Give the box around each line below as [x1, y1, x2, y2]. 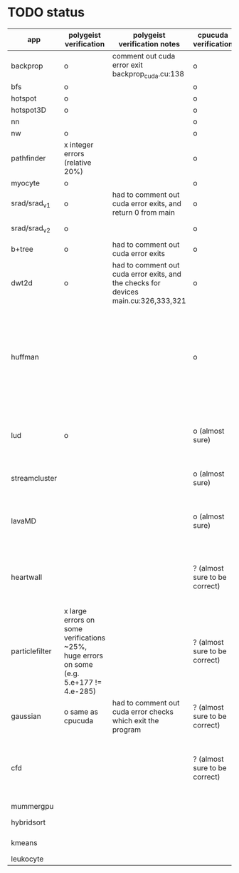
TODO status [7, 4, 85, 21]
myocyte [11, 178, 41, 188]
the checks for [112, 278, 161, 288]
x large [63, 606, 87, 616]
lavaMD [11, 516, 37, 526]
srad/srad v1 [11, 198, 51, 209]
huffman [11, 352, 39, 362]
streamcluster [11, 474, 58, 484]
